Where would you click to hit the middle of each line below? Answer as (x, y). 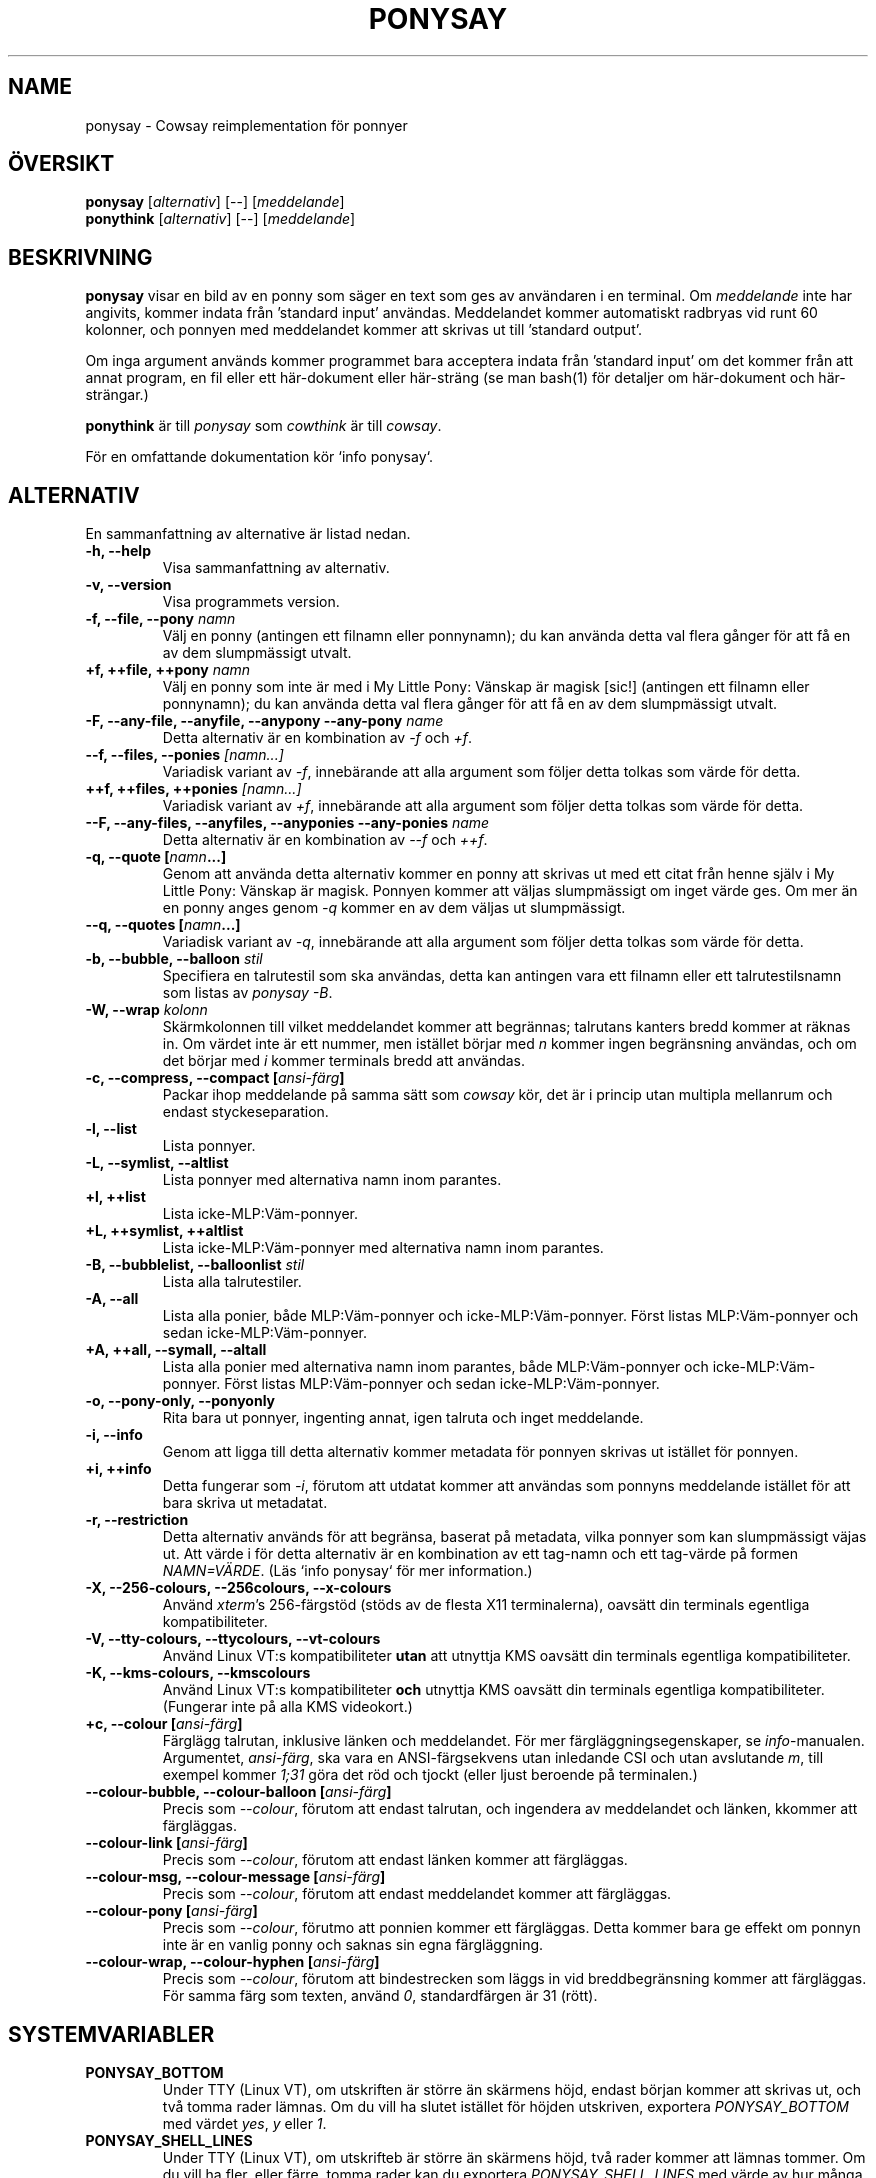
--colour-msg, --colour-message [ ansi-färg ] (235, 1877)
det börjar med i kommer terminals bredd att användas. (344, 1061)
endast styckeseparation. (245, 1112)
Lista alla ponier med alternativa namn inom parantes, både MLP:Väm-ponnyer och (435, 1367)
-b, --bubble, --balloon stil (174, 959)
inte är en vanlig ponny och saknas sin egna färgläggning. (353, 1945)
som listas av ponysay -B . (247, 993)
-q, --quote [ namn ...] (156, 857)
